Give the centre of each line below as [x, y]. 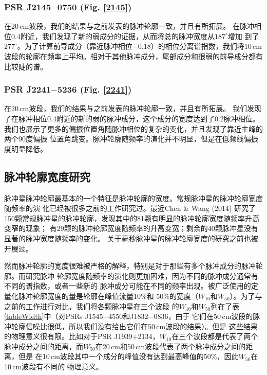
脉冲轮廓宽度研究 [47, 176]
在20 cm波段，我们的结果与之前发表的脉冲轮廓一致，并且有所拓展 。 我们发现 [133, 108]
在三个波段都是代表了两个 [215, 336]
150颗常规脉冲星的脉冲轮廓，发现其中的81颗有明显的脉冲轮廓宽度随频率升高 [132, 218]
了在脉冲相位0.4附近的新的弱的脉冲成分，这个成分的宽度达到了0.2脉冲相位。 [132, 118]
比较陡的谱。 [26, 66]
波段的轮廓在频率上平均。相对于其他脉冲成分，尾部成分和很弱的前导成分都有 [133, 56]
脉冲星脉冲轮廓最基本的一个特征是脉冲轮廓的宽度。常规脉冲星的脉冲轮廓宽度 [133, 198]
